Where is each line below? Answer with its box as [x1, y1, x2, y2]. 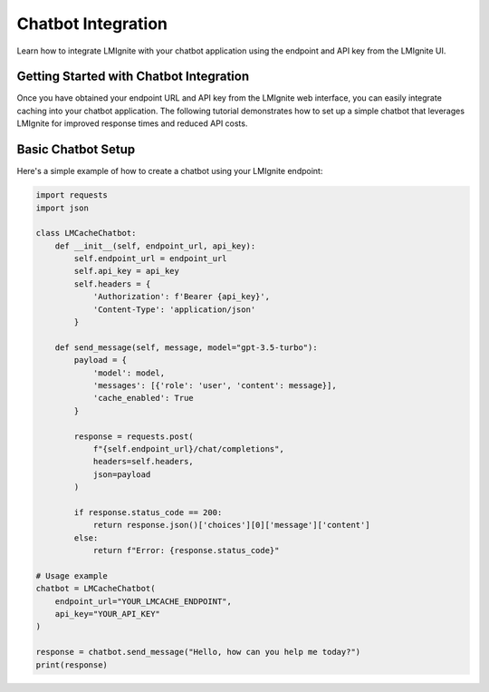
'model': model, [92, 367, 166, 378]
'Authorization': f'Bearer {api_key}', [92, 291, 271, 302]
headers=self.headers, [92, 456, 194, 467]
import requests [35, 190, 109, 200]
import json [35, 202, 90, 213]
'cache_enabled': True [92, 393, 194, 404]
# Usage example [35, 570, 109, 580]
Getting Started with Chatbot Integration [16, 69, 250, 84]
